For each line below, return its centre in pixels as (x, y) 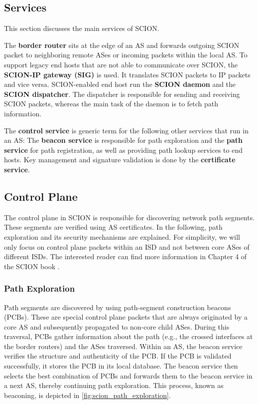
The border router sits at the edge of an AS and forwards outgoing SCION (122, 45)
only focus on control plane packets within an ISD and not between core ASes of (127, 246)
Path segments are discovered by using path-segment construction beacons (118, 307)
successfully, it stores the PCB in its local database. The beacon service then (121, 366)
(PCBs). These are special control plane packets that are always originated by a (126, 317)
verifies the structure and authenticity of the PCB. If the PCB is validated (118, 356)
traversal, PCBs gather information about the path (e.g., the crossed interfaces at (129, 336)
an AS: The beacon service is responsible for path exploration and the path (123, 140)
